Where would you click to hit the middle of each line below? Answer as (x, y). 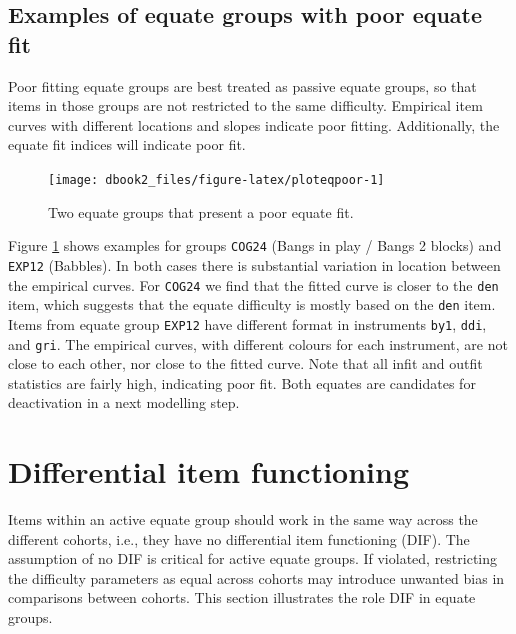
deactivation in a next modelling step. (124, 402)
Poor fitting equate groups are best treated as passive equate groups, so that (242, 85)
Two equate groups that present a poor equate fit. (201, 211)
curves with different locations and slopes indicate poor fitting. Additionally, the (254, 124)
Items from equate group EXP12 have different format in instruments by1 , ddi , (247, 323)
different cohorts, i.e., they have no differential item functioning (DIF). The (239, 538)
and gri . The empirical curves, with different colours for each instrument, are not (258, 343)
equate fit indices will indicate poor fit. (127, 144)
